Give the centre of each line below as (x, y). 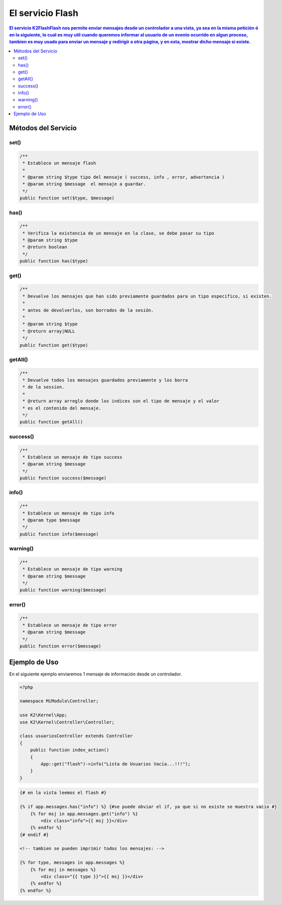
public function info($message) (59, 534)
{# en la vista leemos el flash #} (63, 793)
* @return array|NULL (49, 331)
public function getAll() (51, 422)
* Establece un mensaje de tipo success (72, 457)
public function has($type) (54, 261)
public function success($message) (63, 478)
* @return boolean (45, 247)
